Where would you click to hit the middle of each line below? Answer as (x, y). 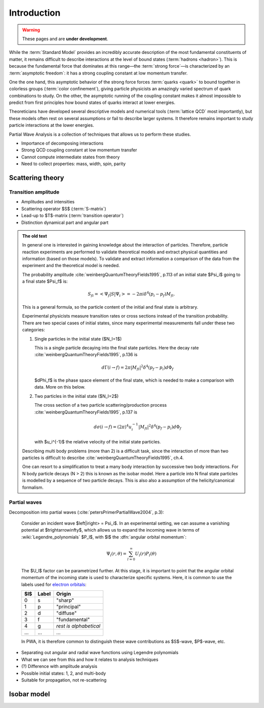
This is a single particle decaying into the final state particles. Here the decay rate (117, 347)
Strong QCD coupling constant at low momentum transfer (79, 150)
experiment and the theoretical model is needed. (71, 266)
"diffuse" (66, 613)
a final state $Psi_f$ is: (45, 281)
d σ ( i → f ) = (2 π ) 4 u (113, 426)
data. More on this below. (60, 387)
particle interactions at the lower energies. (52, 125)
